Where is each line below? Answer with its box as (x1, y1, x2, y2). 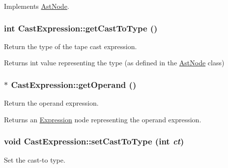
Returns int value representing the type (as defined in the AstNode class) (4, 57, 225, 68)
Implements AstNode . (4, 1, 69, 11)
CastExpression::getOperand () (11, 78, 137, 90)
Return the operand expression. (4, 98, 99, 108)
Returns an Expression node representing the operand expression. (4, 114, 201, 124)
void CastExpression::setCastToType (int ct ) (4, 135, 184, 147)
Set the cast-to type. (4, 154, 65, 165)
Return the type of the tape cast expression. (4, 41, 137, 51)
